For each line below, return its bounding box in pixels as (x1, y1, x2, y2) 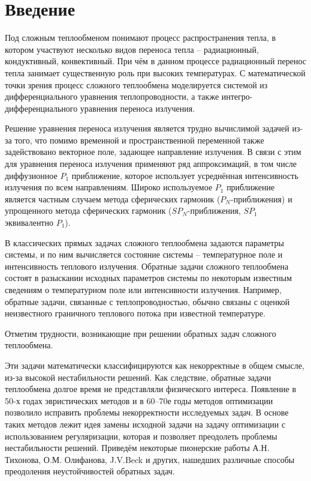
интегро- (221, 90, 253, 103)
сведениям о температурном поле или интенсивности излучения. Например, (5, 283, 282, 295)
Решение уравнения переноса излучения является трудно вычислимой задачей (5, 122, 289, 135)
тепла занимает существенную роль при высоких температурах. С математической (5, 66, 306, 79)
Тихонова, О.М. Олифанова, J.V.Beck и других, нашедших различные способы (5, 453, 295, 465)
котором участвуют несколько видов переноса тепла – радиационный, (5, 43, 259, 55)
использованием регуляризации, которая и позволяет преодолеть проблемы (5, 429, 277, 442)
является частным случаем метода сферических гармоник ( (5, 192, 221, 205)
